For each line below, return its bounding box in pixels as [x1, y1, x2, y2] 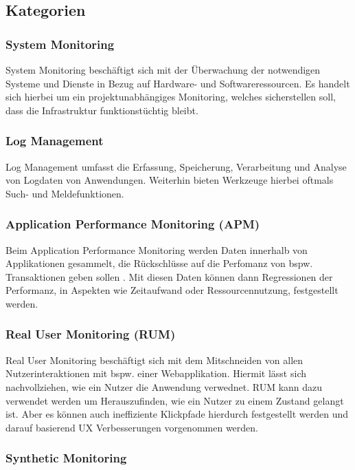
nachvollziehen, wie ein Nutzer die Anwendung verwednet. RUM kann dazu [5, 379, 323, 394]
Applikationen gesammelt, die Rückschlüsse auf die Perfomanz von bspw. [5, 256, 313, 270]
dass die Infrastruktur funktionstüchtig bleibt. [5, 103, 198, 117]
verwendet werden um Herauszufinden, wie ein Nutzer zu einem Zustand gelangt [5, 393, 344, 407]
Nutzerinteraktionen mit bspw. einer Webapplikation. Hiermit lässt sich [5, 366, 306, 381]
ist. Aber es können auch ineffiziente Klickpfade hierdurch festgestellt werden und [5, 407, 349, 421]
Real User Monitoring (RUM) [5, 325, 176, 343]
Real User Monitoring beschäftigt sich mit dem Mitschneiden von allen [5, 352, 304, 367]
